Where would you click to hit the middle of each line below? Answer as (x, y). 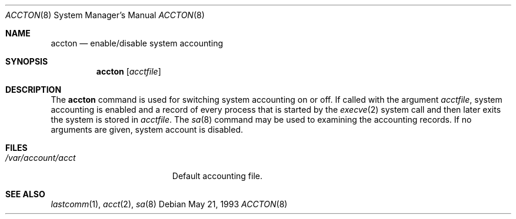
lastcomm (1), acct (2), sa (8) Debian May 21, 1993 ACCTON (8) (169, 204)
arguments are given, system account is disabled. (147, 129)
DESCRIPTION (34, 90)
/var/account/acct (41, 158)
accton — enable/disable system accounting (137, 43)
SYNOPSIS (27, 61)
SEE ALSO (25, 194)
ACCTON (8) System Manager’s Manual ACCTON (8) (105, 15)
